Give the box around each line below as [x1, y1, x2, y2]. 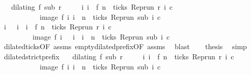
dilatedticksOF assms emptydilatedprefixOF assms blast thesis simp [4, 41, 247, 52]
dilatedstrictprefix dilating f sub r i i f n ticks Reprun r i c [4, 51, 234, 61]
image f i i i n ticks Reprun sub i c [32, 31, 170, 42]
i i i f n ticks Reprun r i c [4, 21, 111, 32]
